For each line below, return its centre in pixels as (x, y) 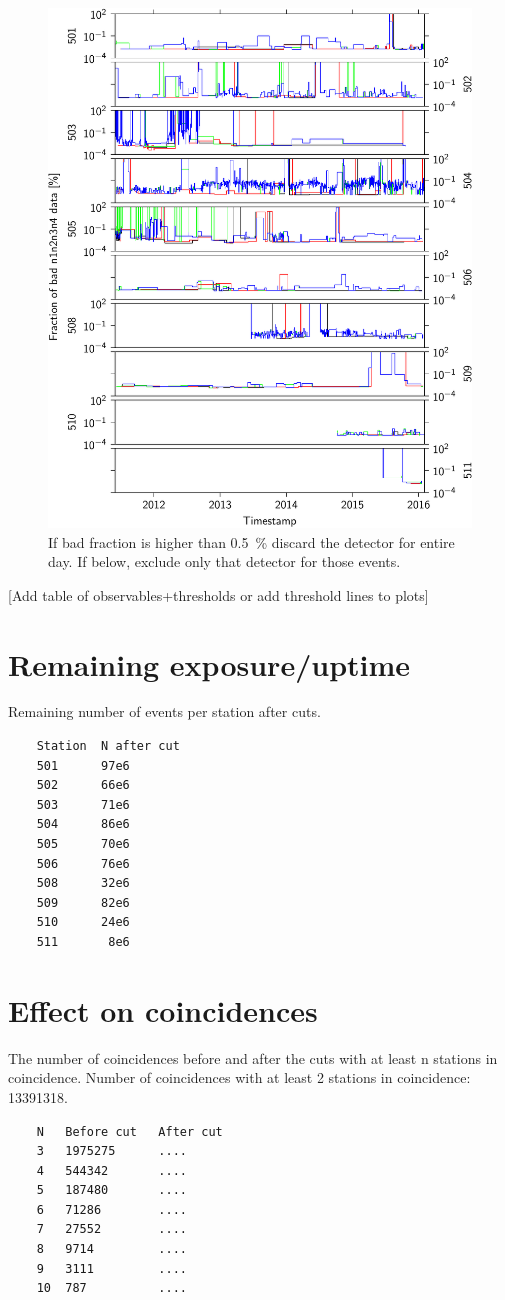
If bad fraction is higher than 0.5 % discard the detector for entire (251, 541)
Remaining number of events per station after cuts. (164, 711)
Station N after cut (108, 746)
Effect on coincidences (163, 1009)
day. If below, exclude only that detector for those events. (224, 561)
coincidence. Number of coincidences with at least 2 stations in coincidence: (239, 1077)
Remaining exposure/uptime (209, 663)
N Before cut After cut (129, 1131)
